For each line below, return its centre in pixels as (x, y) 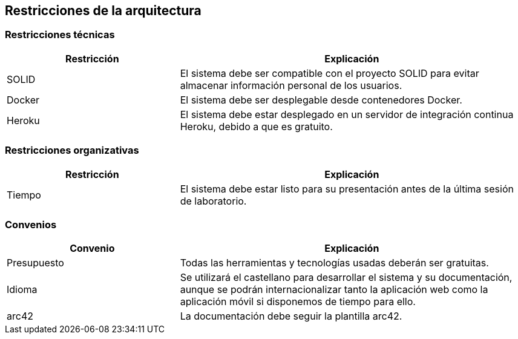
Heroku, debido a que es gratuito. (256, 126)
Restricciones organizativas (72, 150)
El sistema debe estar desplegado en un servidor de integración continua (347, 114)
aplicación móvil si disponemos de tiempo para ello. (298, 302)
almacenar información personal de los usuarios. (291, 85)
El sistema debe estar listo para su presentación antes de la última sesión (347, 189)
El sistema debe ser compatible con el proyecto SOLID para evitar (329, 73)
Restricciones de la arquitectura (103, 11)
